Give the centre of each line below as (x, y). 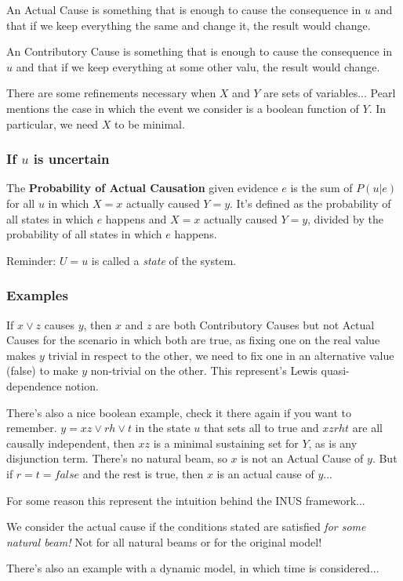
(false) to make (42, 370)
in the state (163, 428)
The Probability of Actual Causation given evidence (142, 188)
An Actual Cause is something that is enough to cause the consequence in (184, 9)
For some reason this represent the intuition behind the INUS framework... (186, 500)
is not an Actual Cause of (302, 458)
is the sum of (321, 188)
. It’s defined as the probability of (310, 203)
